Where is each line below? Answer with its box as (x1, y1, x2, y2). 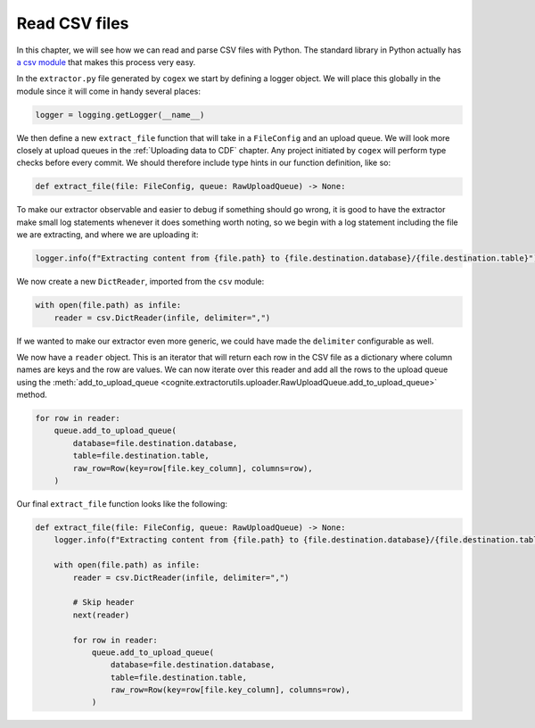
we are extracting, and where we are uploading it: (16, 229, 199, 240)
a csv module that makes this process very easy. (16, 56, 196, 67)
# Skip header (72, 598, 135, 608)
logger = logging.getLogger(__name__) (35, 110, 205, 120)
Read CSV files (16, 13, 129, 33)
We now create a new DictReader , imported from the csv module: (16, 277, 265, 287)
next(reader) (72, 609, 130, 620)
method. (16, 389, 48, 401)
